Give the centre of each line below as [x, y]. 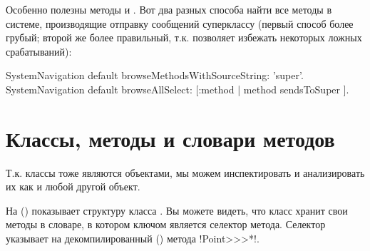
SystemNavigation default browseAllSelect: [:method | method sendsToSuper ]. [178, 89]
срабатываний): [39, 51]
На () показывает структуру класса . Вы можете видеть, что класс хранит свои [177, 210]
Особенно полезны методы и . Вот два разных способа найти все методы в [169, 9]
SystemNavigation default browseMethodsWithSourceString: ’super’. [155, 75]
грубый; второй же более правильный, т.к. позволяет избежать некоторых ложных [184, 37]
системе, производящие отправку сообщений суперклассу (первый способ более [180, 23]
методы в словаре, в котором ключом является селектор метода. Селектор [166, 224]
